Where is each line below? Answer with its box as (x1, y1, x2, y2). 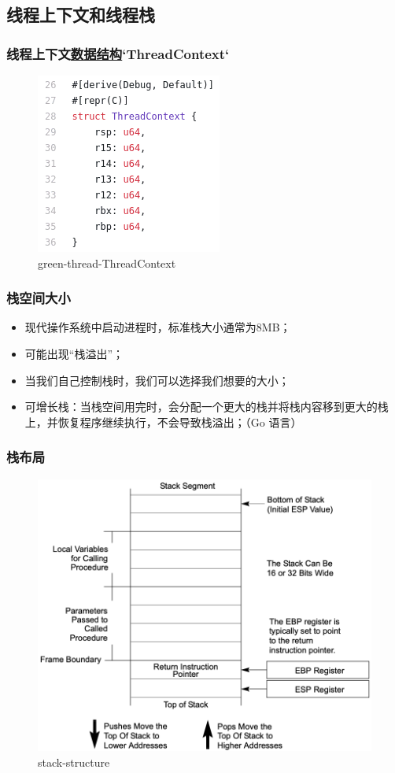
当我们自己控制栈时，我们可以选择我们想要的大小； (24, 372, 290, 388)
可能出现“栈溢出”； (24, 346, 124, 361)
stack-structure (38, 753, 110, 770)
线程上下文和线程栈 (6, 2, 155, 27)
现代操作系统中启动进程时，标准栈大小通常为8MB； (24, 319, 291, 335)
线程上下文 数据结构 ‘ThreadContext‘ (6, 43, 230, 63)
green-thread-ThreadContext (38, 254, 176, 271)
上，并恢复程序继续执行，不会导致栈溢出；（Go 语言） (24, 413, 302, 430)
